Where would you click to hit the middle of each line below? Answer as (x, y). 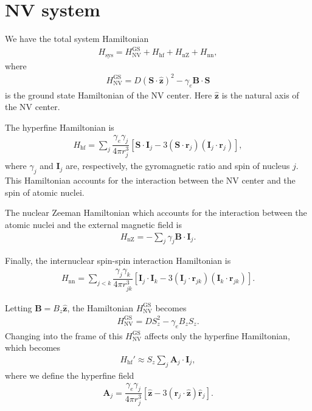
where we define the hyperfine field (70, 375)
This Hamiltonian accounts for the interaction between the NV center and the (150, 180)
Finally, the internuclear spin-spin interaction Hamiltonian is (118, 261)
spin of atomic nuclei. (45, 192)
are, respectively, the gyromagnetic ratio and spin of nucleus (178, 166)
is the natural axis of (260, 95)
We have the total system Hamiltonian (77, 39)
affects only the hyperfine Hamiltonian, (217, 335)
